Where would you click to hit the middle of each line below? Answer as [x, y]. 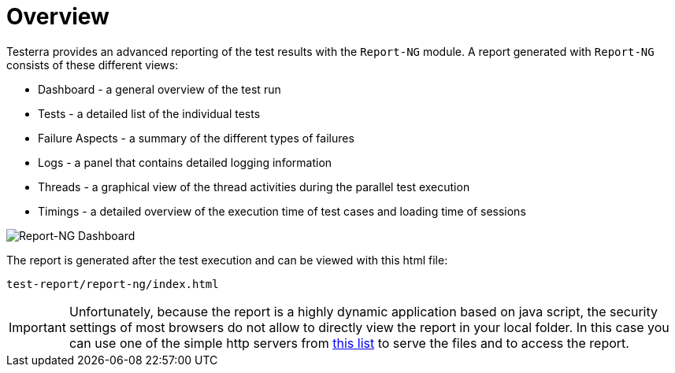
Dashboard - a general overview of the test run [159, 89]
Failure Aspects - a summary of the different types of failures [196, 138]
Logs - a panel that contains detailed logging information [185, 162]
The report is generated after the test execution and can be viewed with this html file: [227, 260]
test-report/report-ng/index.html [113, 284]
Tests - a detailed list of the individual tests [149, 113]
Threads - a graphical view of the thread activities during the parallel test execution [254, 186]
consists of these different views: [93, 65]
